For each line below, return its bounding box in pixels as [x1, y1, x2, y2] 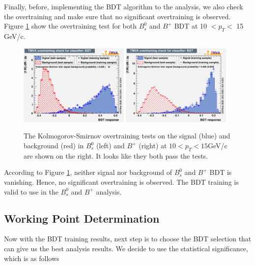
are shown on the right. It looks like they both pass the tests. [24, 150, 208, 161]
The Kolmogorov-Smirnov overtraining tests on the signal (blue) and [24, 131, 230, 141]
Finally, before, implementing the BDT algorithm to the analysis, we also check [4, 1, 243, 11]
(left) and [96, 140, 125, 151]
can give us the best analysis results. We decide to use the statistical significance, [4, 243, 248, 253]
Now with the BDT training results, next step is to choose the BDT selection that [4, 233, 252, 244]
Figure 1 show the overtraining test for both [4, 21, 137, 31]
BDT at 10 [174, 21, 207, 31]
